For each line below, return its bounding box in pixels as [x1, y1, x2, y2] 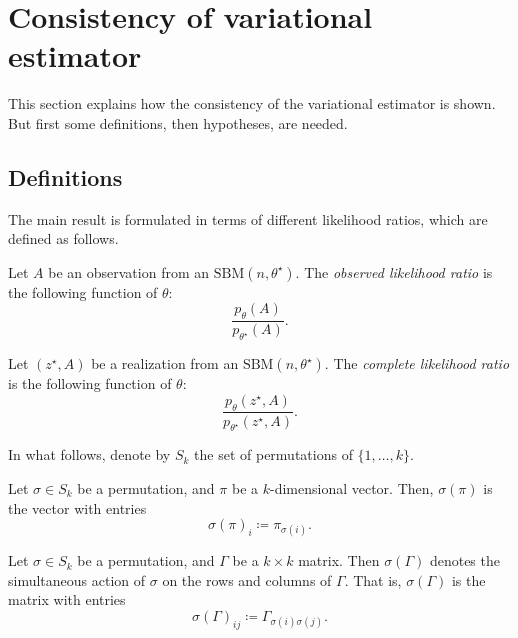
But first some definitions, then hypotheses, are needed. [8, 112, 348, 133]
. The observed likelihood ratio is [295, 261, 493, 282]
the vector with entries [8, 497, 147, 518]
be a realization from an [91, 353, 239, 374]
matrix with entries [8, 589, 126, 610]
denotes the [429, 550, 500, 571]
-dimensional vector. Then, [270, 477, 434, 498]
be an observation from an [48, 261, 210, 282]
